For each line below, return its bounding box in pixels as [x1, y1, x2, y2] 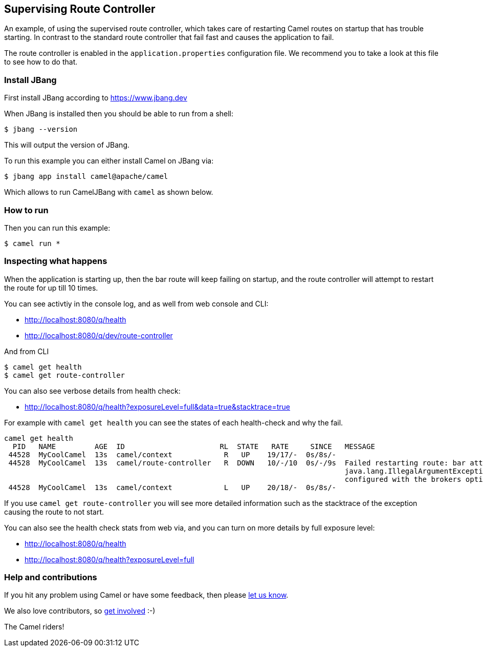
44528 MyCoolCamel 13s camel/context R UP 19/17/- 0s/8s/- [8, 450, 337, 459]
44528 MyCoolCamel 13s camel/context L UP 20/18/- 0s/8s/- [8, 483, 337, 492]
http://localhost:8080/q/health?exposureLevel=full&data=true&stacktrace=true [25, 402, 290, 411]
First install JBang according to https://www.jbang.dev [4, 93, 187, 103]
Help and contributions [4, 572, 97, 583]
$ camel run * [4, 239, 60, 248]
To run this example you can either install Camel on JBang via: [4, 156, 214, 166]
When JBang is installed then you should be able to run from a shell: [4, 109, 234, 118]
